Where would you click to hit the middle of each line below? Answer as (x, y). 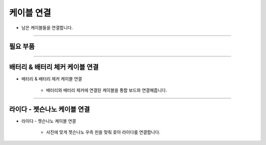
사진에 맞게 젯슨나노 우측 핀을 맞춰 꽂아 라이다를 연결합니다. (103, 132)
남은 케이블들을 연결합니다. (47, 28)
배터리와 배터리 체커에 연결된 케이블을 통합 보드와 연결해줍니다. (107, 90)
